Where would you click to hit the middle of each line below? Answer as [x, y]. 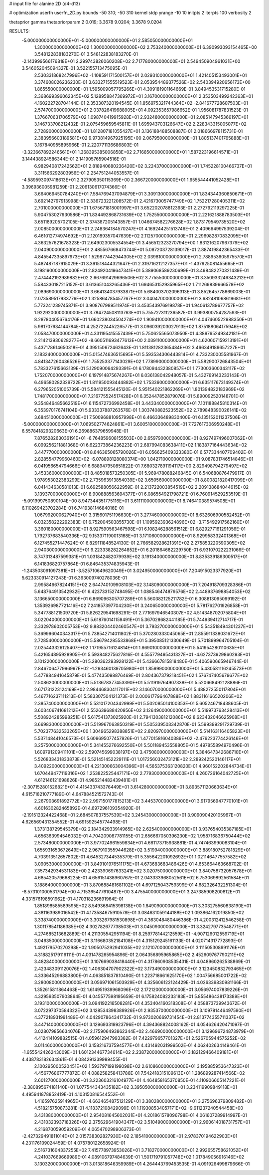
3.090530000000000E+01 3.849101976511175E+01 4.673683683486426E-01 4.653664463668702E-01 [141, 864]
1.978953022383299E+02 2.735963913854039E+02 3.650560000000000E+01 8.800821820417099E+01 [143, 480]
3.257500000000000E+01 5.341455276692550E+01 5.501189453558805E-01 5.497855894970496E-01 [141, 745]
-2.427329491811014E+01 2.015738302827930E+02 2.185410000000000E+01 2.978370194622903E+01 [130, 1136]
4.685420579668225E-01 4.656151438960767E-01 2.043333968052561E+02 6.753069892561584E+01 [141, 878]
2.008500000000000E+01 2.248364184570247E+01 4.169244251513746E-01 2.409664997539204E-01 [142, 229]
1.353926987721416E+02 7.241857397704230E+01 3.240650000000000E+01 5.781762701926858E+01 [141, 605]
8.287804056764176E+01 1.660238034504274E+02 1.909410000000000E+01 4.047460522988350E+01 [143, 320]
